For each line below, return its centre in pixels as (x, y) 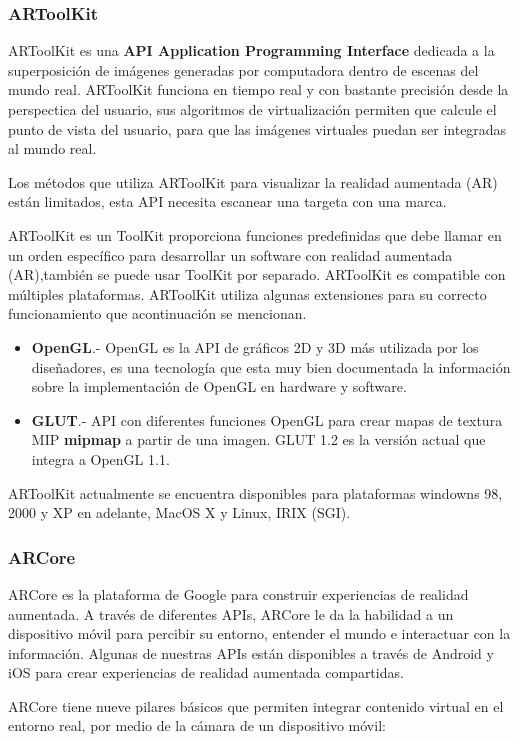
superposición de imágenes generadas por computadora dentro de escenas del (243, 69)
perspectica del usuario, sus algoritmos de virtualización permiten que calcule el (252, 109)
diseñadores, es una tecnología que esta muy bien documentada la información (271, 366)
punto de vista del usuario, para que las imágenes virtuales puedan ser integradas (257, 128)
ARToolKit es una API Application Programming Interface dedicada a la (251, 50)
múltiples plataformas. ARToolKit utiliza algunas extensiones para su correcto (247, 293)
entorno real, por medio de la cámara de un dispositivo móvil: (197, 725)
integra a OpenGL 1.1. (100, 458)
